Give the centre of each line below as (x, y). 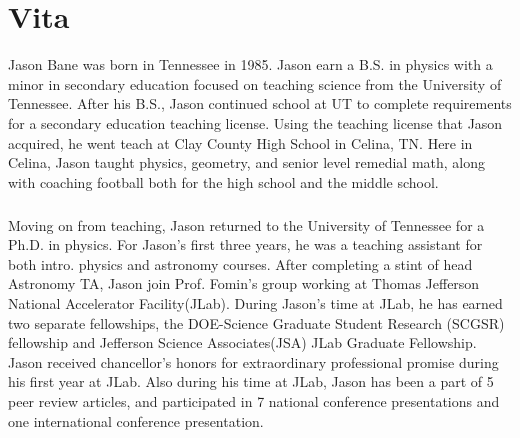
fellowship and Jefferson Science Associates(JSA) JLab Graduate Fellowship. (242, 342)
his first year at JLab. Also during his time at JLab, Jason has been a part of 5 (251, 381)
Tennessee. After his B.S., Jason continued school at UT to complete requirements (260, 103)
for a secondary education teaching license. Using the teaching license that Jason (255, 122)
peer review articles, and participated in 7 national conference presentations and (254, 401)
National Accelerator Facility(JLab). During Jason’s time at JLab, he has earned (255, 303)
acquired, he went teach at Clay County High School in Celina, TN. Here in (240, 142)
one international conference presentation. (136, 420)
